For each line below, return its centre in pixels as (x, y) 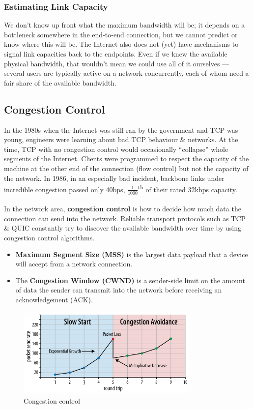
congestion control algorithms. (49, 237)
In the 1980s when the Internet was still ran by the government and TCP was (121, 130)
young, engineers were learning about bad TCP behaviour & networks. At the (121, 139)
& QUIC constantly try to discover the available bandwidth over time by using (123, 228)
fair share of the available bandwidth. (60, 82)
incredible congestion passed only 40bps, (65, 189)
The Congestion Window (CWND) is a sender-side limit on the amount (130, 280)
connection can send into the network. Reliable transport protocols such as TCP (125, 218)
